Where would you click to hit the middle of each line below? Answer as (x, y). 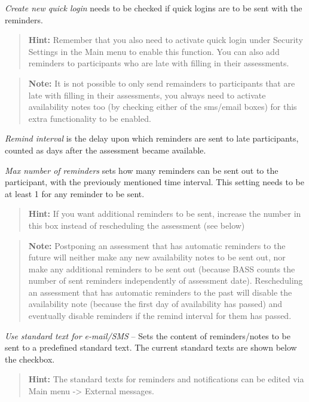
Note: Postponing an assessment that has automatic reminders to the (157, 245)
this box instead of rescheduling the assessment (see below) (137, 225)
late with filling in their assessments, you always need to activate (147, 95)
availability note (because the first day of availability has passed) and (155, 304)
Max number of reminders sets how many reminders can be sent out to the (142, 170)
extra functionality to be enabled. (90, 118)
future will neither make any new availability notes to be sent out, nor (157, 257)
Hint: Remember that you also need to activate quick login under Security (166, 40)
